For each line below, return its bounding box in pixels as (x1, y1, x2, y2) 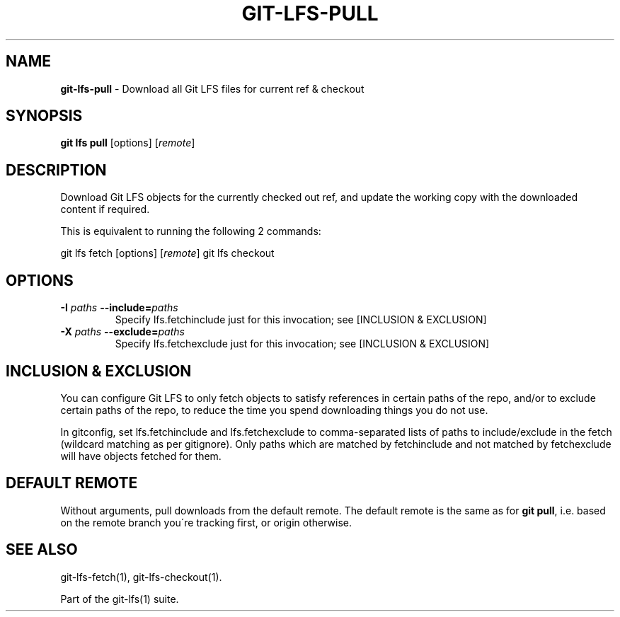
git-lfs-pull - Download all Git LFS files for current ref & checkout (60, 82, 364, 95)
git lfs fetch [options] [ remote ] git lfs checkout (60, 247, 275, 260)
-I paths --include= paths (60, 301, 178, 314)
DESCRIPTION (6, 161, 107, 179)
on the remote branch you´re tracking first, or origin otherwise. (60, 516, 352, 529)
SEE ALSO (6, 541, 78, 559)
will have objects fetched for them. (60, 449, 222, 462)
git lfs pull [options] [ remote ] (60, 137, 195, 149)
